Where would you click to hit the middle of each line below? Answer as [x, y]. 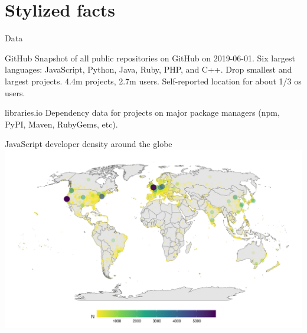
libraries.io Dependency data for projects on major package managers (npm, [142, 112]
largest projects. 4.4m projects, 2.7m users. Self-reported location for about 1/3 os [153, 81]
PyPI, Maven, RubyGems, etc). [61, 124]
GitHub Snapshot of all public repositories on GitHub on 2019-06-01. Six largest [150, 58]
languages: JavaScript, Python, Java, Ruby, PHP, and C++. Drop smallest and [148, 69]
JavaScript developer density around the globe [89, 144]
